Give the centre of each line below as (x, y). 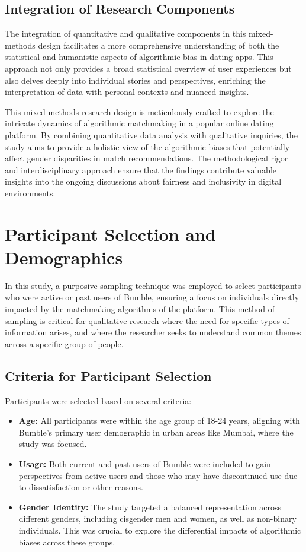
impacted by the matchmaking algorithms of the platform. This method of (140, 309)
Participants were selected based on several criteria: (98, 400)
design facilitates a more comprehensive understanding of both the (159, 45)
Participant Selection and (110, 234)
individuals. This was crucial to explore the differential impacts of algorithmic (160, 530)
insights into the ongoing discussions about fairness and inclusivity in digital (143, 181)
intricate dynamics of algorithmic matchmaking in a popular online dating (139, 123)
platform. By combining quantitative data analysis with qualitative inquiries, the (151, 134)
